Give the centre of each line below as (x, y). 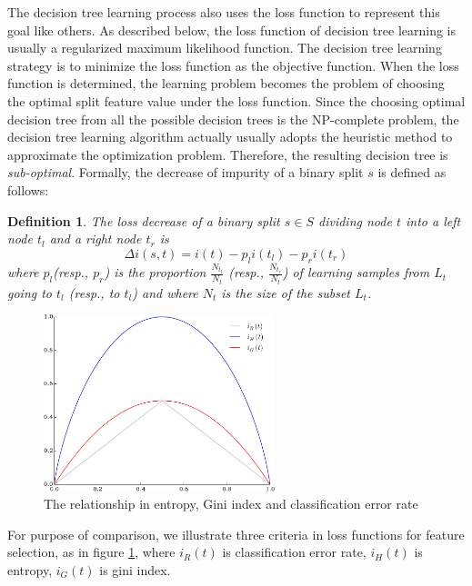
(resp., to (94, 292)
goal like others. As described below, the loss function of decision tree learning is (232, 30)
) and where (165, 292)
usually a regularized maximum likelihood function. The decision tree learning (225, 48)
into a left (433, 220)
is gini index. (135, 569)
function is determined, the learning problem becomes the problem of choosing (226, 83)
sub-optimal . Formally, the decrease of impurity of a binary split (186, 172)
